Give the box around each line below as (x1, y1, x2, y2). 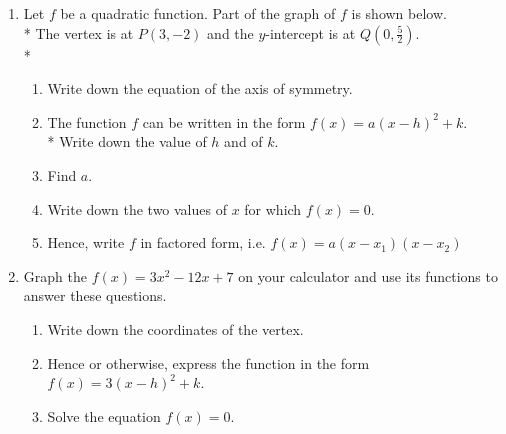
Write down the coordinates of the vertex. (47, 318, 304, 339)
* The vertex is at (23, 22, 134, 43)
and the (207, 22, 254, 43)
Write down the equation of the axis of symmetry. (47, 78, 353, 99)
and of (224, 131, 263, 152)
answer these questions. (23, 285, 167, 306)
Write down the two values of (47, 198, 227, 219)
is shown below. (351, 3, 447, 23)
